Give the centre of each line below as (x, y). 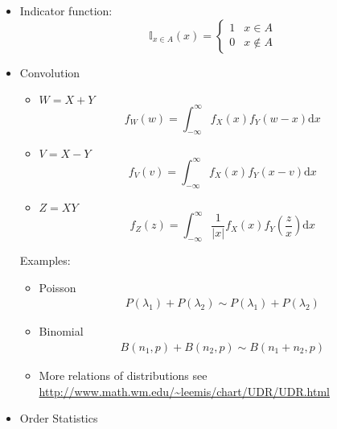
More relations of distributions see (123, 375)
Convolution (50, 72)
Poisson (58, 287)
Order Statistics (59, 418)
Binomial (61, 331)
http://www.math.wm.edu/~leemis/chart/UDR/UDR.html (185, 391)
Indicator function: (66, 10)
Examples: (45, 260)
